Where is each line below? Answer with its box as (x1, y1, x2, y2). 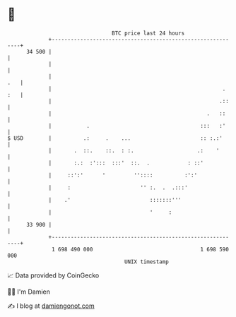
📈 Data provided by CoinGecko (7, 271, 100, 280)
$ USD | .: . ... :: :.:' (7, 134, 223, 142)
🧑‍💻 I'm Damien (7, 287, 51, 296)
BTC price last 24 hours (112, 30, 185, 37)
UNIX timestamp (124, 258, 170, 265)
